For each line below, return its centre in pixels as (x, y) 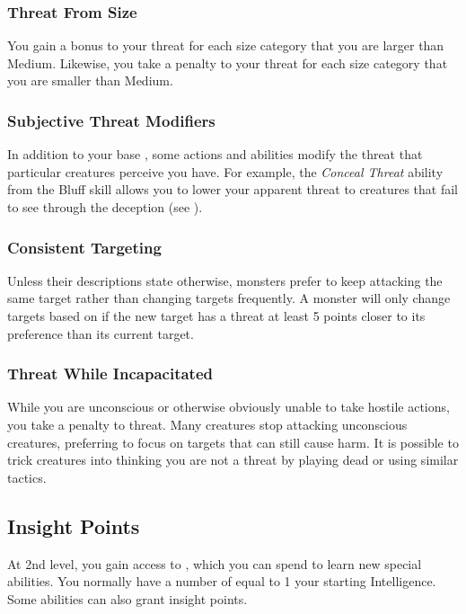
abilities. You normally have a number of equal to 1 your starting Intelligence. (222, 581)
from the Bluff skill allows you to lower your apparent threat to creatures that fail (233, 189)
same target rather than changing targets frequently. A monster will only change (229, 298)
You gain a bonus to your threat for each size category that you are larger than (226, 45)
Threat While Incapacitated (110, 374)
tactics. (27, 477)
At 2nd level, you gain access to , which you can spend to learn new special (215, 563)
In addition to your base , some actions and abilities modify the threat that (215, 154)
